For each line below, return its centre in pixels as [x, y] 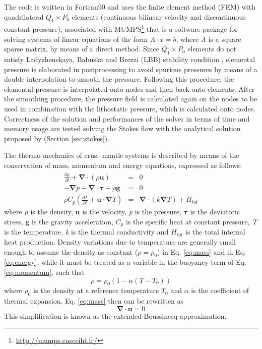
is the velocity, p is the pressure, [132, 212]
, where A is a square [209, 39]
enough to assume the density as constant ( [71, 251]
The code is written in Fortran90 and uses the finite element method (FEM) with [130, 7]
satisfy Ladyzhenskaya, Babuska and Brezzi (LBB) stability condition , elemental [130, 59]
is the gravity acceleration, [72, 221]
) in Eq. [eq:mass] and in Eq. [202, 251]
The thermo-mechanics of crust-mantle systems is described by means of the [122, 155]
